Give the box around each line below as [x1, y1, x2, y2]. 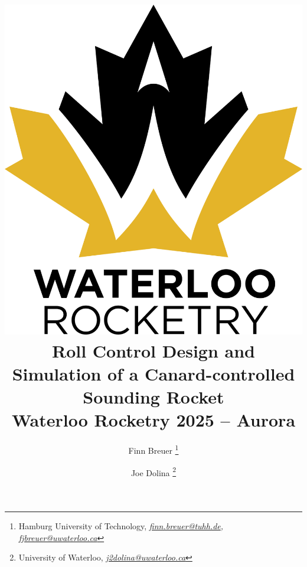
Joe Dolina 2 [130, 464, 177, 478]
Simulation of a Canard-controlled [12, 362, 295, 386]
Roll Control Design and [51, 338, 255, 362]
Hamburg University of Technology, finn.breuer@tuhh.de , [18, 519, 224, 532]
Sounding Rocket [83, 385, 224, 409]
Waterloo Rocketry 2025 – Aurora [11, 408, 296, 432]
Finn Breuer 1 [128, 443, 179, 457]
